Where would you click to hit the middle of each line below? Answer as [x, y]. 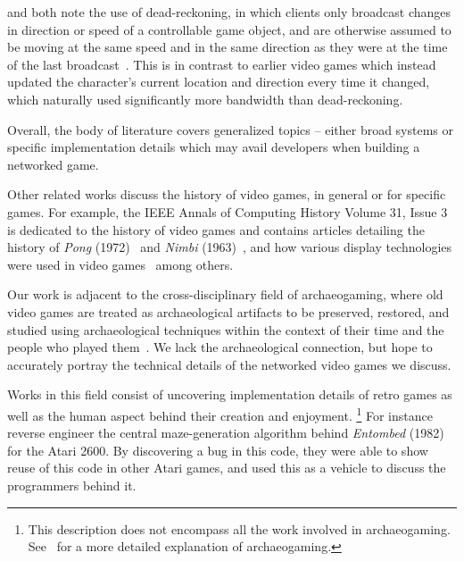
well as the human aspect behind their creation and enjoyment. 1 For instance [220, 414]
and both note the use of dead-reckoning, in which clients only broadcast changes [229, 12]
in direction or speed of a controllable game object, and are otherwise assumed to [229, 29]
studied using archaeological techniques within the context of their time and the [226, 329]
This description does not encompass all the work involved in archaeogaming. [239, 528]
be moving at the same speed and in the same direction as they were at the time [228, 47]
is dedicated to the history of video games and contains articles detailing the [216, 229]
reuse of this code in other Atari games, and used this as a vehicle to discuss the [227, 468]
